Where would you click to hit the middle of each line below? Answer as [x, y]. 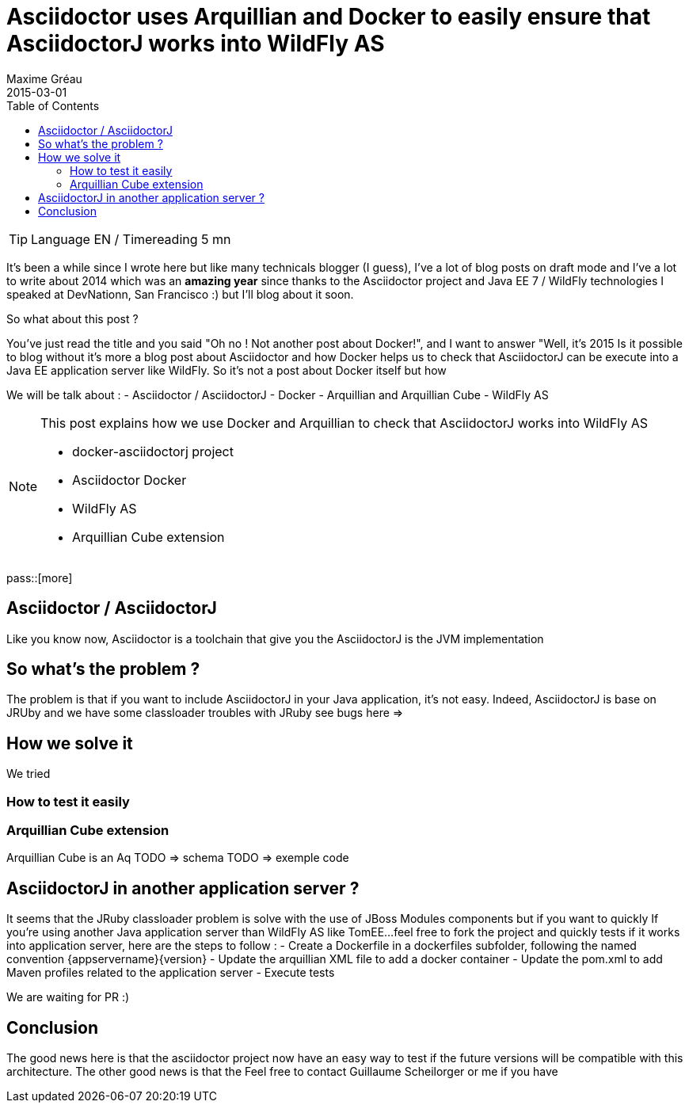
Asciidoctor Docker [129, 480]
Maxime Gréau [44, 78]
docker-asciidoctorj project [153, 451]
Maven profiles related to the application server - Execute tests [171, 973]
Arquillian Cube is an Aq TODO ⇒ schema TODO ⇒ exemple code [178, 858]
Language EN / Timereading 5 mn [131, 239]
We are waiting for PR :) [68, 997]
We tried [29, 774]
